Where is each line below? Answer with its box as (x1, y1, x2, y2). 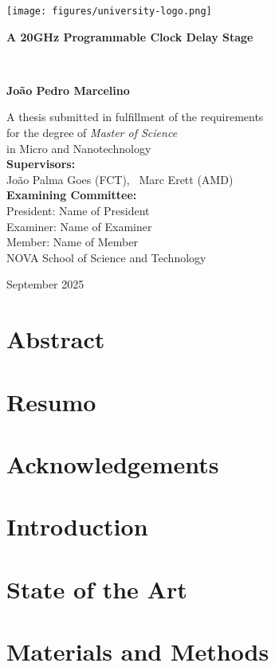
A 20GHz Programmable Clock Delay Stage (6, 28, 253, 45)
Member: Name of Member (6, 233, 138, 250)
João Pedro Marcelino (6, 81, 130, 98)
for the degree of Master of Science (6, 124, 178, 141)
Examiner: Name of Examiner (6, 218, 152, 234)
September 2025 (6, 276, 84, 292)
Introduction (6, 510, 148, 543)
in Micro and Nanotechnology (6, 139, 151, 156)
